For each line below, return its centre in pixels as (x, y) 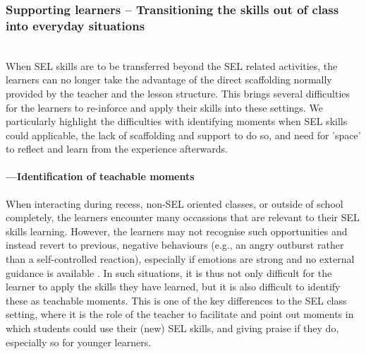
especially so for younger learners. (79, 342)
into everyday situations (75, 25)
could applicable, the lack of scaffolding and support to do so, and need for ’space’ (183, 135)
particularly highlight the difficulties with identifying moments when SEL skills (177, 121)
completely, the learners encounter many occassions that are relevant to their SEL (183, 217)
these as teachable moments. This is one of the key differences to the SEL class (176, 300)
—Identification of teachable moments (100, 176)
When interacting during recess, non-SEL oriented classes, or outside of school (175, 203)
